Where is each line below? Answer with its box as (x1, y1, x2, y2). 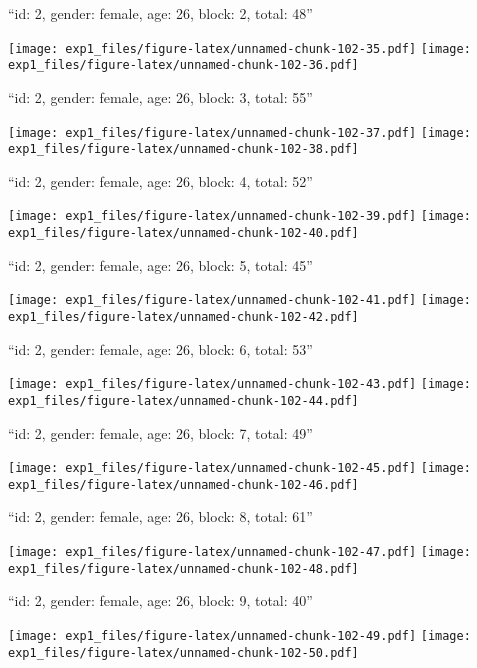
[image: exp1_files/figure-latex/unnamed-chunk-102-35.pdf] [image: (8, 41, 471, 56)
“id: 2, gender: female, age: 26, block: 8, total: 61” (8, 506, 313, 527)
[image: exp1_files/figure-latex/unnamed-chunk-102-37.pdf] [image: (8, 125, 471, 140)
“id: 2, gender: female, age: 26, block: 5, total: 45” (8, 254, 313, 275)
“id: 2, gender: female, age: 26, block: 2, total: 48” (8, 3, 313, 23)
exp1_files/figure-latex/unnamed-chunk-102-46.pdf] (8, 477, 359, 492)
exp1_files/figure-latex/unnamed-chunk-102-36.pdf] (8, 58, 359, 73)
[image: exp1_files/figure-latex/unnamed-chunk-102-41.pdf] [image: (8, 293, 471, 308)
